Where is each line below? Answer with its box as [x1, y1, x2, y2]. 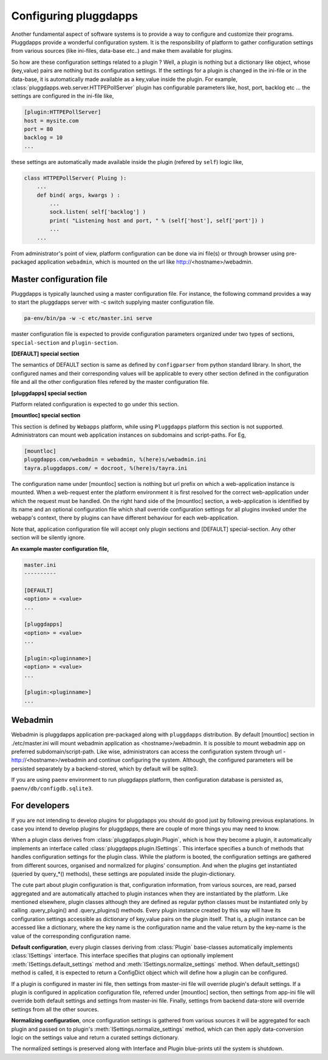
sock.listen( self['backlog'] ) [49, 208, 146, 216]
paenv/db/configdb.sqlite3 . [11, 784, 94, 792]
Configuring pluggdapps [11, 9, 138, 22]
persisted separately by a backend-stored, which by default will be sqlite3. [11, 765, 199, 772]
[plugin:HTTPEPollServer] [24, 109, 101, 115]
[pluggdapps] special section [11, 389, 87, 397]
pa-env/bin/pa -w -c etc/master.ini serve [24, 315, 152, 322]
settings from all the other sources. [11, 1005, 99, 1013]
